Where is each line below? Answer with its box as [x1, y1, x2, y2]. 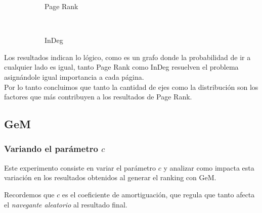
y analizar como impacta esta [163, 162, 254, 173]
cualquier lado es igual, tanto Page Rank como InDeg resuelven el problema [4, 62, 239, 72]
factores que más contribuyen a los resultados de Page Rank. [4, 91, 192, 102]
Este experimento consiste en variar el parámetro [4, 162, 156, 173]
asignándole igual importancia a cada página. [4, 71, 144, 82]
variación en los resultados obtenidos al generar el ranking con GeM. [4, 172, 216, 183]
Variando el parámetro [4, 142, 98, 155]
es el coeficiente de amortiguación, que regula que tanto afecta [62, 189, 255, 199]
